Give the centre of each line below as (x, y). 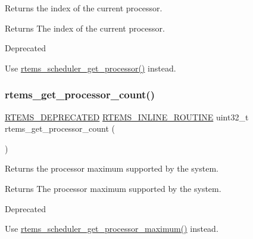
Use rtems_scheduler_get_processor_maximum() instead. (112, 229)
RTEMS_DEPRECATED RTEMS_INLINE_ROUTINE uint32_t (127, 117)
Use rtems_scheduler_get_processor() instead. (90, 68)
